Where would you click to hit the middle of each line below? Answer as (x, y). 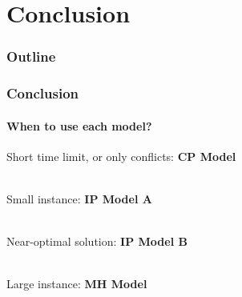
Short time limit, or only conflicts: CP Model (121, 156)
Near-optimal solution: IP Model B (97, 241)
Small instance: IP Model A (79, 199)
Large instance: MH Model (77, 284)
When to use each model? (79, 125)
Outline (31, 56)
